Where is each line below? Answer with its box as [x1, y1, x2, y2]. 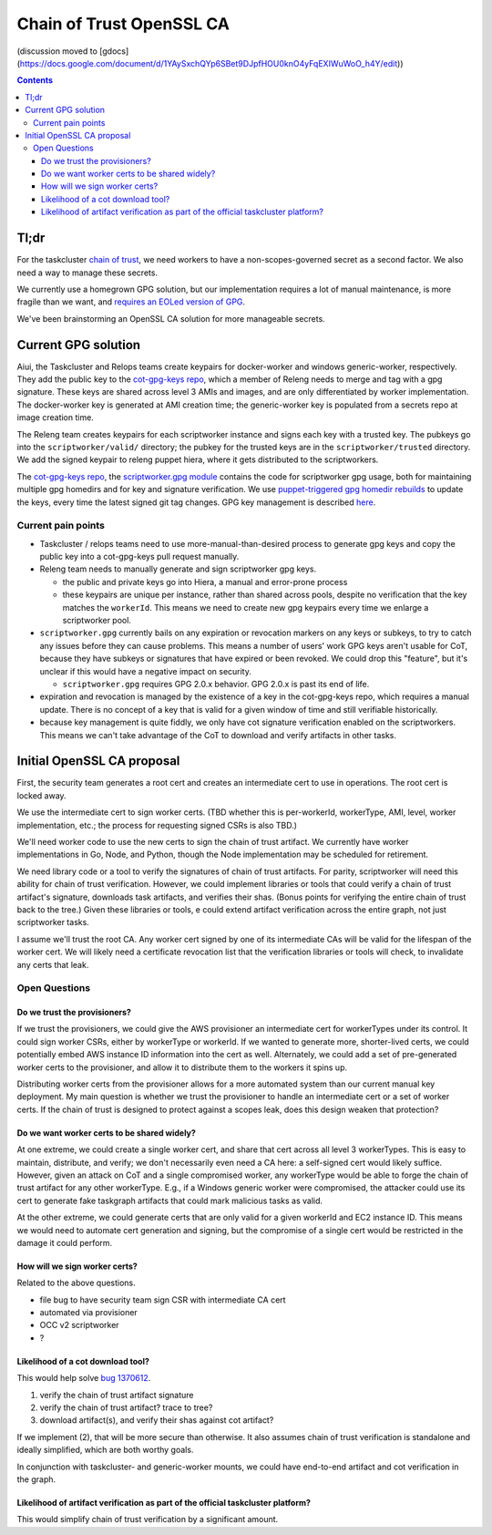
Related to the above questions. [16, 1277, 136, 1289]
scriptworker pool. [62, 615, 132, 625]
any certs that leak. [16, 959, 89, 970]
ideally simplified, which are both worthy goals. [16, 1445, 194, 1456]
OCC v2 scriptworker [39, 1320, 119, 1331]
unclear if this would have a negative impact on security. [39, 665, 252, 676]
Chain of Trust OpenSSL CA [16, 14, 230, 34]
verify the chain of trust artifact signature [39, 1389, 195, 1400]
